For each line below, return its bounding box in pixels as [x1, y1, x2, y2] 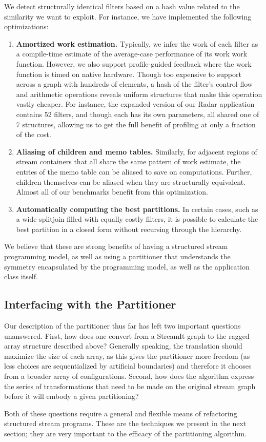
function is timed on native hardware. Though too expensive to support [16, 68, 241, 79]
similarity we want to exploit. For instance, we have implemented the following [4, 11, 252, 22]
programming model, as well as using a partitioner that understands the [4, 251, 231, 262]
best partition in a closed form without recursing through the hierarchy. [16, 223, 242, 234]
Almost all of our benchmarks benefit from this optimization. [16, 186, 208, 197]
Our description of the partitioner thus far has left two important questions [4, 320, 241, 331]
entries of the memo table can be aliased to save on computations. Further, [16, 166, 252, 177]
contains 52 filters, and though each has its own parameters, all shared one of [16, 108, 259, 119]
